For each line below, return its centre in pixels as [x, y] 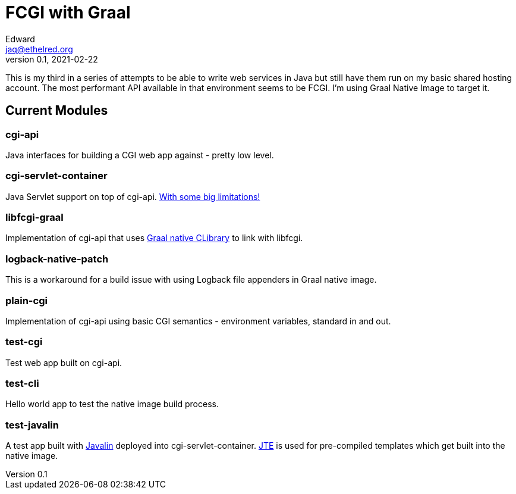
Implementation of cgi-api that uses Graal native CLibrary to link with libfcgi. [154, 238]
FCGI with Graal [68, 12]
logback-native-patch [57, 259]
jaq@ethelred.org [39, 49]
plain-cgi [26, 300]
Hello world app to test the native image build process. [112, 404]
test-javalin [32, 425]
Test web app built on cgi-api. [64, 362]
